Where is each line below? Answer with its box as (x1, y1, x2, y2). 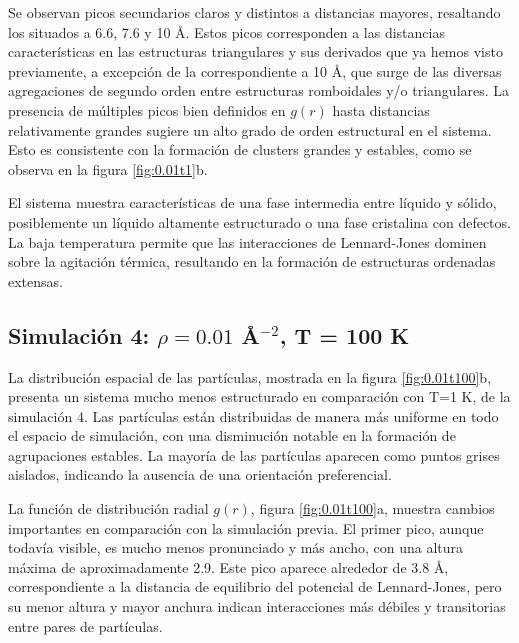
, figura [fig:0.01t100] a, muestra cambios (250, 498, 495, 519)
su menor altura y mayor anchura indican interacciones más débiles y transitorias (8, 596, 506, 617)
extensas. (8, 270, 63, 291)
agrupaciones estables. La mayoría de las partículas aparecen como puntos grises (8, 444, 500, 465)
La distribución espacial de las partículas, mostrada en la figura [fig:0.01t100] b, (8, 366, 492, 387)
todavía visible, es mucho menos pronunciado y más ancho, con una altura (8, 537, 463, 558)
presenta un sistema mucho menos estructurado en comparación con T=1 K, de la (8, 386, 511, 407)
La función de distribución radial (8, 498, 209, 519)
